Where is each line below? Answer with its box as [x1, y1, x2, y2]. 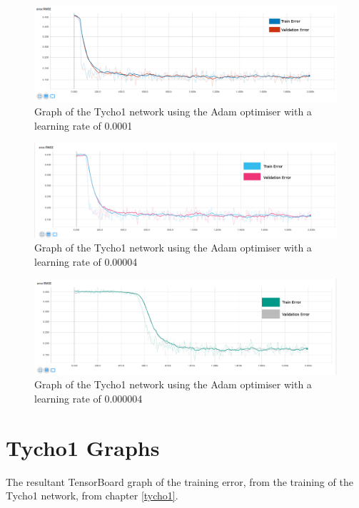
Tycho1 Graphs [6, 432, 160, 462]
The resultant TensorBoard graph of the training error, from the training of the [6, 474, 353, 489]
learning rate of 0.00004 [34, 254, 138, 269]
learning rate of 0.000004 [34, 390, 143, 405]
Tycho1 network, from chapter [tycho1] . [6, 488, 178, 503]
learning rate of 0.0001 [34, 118, 133, 133]
